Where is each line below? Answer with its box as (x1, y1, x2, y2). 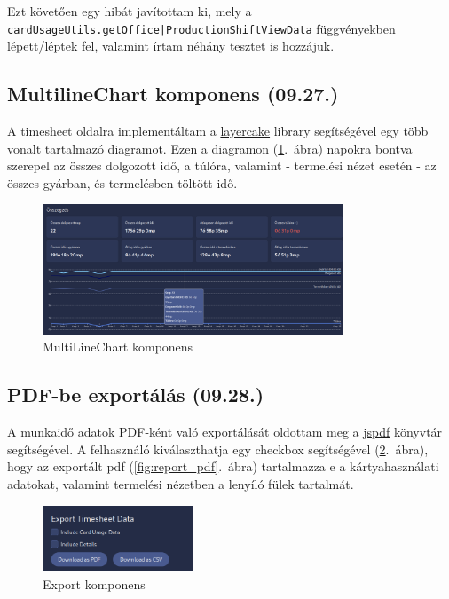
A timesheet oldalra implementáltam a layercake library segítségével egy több (7, 122, 429, 140)
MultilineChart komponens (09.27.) (7, 80, 339, 107)
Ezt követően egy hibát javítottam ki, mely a (7, 2, 252, 20)
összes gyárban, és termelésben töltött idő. (7, 173, 238, 192)
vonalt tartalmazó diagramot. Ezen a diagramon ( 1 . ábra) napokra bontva (7, 138, 413, 157)
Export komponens (43, 575, 146, 593)
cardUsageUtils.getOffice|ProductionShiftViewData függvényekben (7, 19, 396, 37)
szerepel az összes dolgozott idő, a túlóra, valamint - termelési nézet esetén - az (7, 156, 437, 175)
